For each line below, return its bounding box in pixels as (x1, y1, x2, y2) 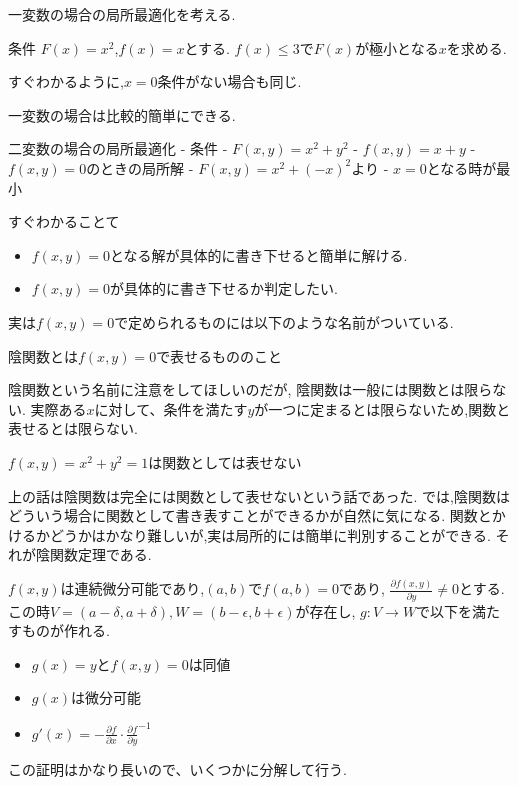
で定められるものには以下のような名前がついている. (114, 311, 454, 332)
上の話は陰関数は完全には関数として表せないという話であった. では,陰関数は (8, 485, 510, 506)
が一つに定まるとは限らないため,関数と (254, 398, 511, 419)
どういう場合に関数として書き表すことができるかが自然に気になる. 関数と (8, 505, 492, 526)
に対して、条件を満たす (94, 398, 248, 419)
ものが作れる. (21, 620, 110, 641)
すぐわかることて (8, 211, 120, 232)
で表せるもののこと (156, 345, 283, 366)
